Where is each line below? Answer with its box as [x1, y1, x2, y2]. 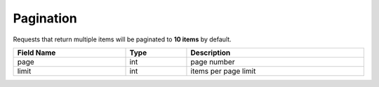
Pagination [13, 11, 77, 26]
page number [190, 57, 235, 67]
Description [190, 48, 231, 58]
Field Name [17, 48, 56, 58]
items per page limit [190, 66, 256, 76]
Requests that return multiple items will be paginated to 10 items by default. [13, 35, 232, 43]
